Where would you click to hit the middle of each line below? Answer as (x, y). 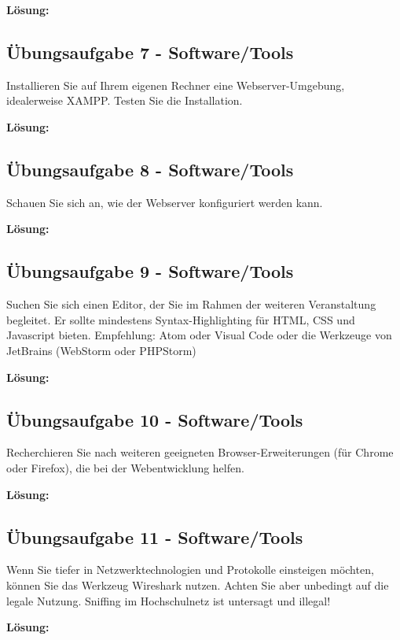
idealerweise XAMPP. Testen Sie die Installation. (125, 100)
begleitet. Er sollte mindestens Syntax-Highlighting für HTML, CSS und (181, 319)
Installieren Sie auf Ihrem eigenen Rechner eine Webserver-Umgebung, (176, 85)
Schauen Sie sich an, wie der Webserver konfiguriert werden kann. (165, 202)
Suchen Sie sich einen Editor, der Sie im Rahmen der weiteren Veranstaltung (191, 304)
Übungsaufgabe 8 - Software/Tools (150, 169)
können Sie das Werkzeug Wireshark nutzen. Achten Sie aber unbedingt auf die (198, 585)
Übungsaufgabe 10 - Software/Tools (155, 419)
